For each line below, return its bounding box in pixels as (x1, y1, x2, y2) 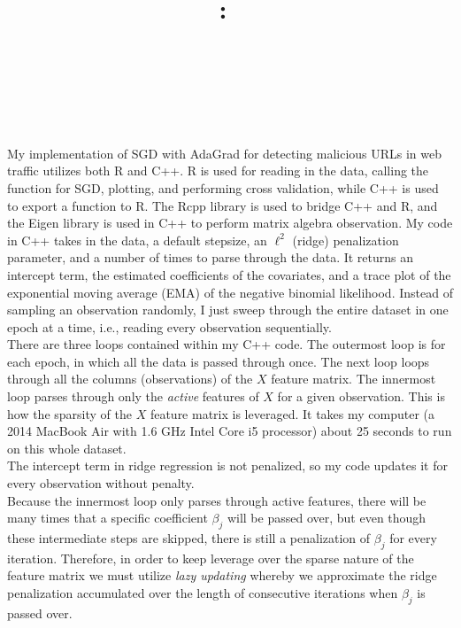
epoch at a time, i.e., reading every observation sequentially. (7, 317, 332, 336)
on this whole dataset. (7, 438, 127, 457)
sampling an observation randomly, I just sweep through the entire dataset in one (7, 300, 449, 319)
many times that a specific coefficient (7, 508, 208, 527)
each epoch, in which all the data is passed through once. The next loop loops (7, 352, 430, 370)
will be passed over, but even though (227, 508, 426, 527)
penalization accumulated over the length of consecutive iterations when (7, 584, 398, 601)
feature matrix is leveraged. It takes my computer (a (150, 404, 434, 423)
